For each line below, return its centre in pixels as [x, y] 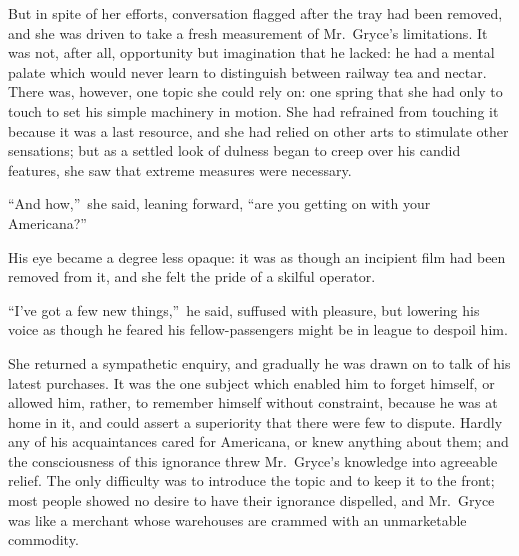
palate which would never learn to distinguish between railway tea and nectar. [247, 71]
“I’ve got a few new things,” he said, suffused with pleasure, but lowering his [244, 309]
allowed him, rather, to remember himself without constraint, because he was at [253, 402]
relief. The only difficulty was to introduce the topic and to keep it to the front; [251, 480]
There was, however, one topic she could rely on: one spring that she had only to [255, 91]
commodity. [43, 539]
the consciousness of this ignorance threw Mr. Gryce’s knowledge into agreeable [253, 460]
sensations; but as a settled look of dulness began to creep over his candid [234, 150]
